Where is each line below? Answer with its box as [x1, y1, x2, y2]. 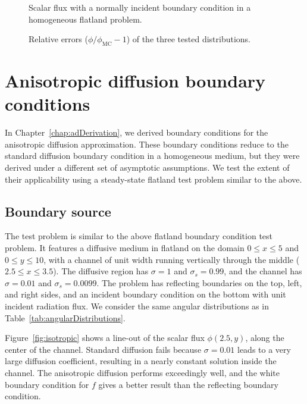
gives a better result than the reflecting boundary [98, 378, 279, 390]
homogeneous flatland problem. [29, 12, 142, 25]
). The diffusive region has [53, 265, 149, 277]
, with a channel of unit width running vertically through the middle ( [43, 253, 300, 265]
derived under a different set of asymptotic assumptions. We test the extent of [5, 161, 290, 174]
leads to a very [237, 343, 291, 355]
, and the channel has [224, 265, 302, 277]
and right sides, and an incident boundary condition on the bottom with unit [5, 288, 286, 300]
